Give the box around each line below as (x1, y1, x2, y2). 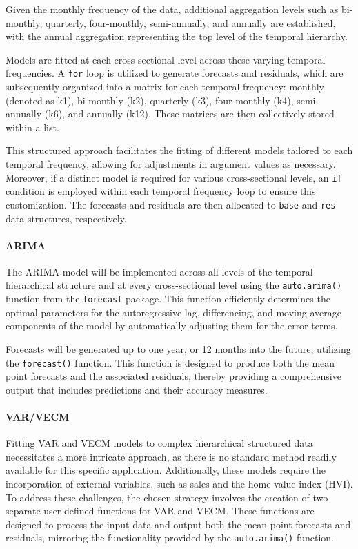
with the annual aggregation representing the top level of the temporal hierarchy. (6, 29, 348, 44)
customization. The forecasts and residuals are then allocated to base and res (6, 197, 336, 211)
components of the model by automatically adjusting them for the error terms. (6, 318, 338, 333)
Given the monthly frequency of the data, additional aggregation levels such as (6, 2, 339, 16)
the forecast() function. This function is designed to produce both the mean (6, 355, 335, 369)
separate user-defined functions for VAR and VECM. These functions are (6, 503, 315, 518)
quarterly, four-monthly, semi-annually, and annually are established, (45, 15, 336, 30)
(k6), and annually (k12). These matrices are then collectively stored (44, 106, 335, 121)
